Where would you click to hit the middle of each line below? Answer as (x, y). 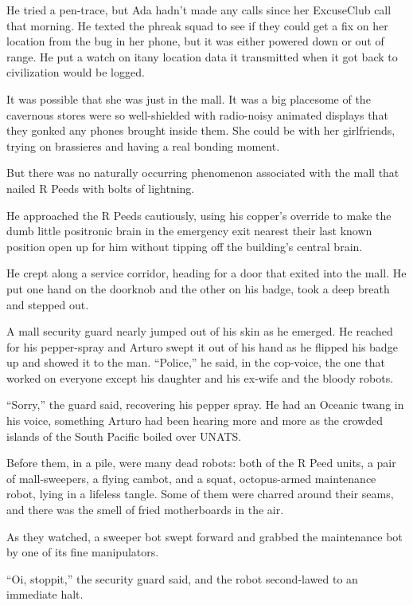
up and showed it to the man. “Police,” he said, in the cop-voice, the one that (196, 362)
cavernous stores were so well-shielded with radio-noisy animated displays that (197, 114)
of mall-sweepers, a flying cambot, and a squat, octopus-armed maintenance (191, 478)
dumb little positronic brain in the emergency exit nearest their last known (189, 231)
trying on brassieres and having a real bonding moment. (143, 145)
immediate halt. (45, 594)
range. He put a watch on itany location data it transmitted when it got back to (202, 56)
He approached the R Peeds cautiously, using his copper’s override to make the (199, 215)
